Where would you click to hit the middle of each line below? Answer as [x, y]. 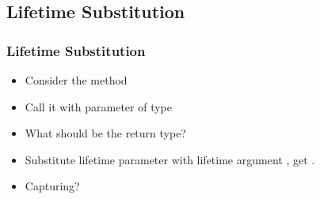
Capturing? [52, 186]
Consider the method [76, 80]
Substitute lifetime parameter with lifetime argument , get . [170, 159]
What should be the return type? [105, 133]
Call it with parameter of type [98, 106]
